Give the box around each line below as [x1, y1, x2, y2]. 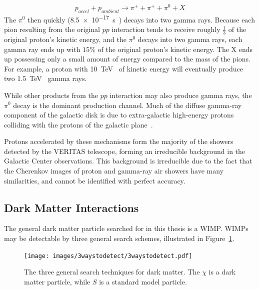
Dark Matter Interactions [4, 199, 139, 215]
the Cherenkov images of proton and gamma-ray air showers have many [4, 165, 224, 176]
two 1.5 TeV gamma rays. [4, 73, 87, 83]
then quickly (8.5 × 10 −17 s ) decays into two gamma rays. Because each [27, 12, 255, 24]
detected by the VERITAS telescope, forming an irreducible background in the [4, 145, 245, 156]
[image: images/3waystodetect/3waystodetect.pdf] [24, 252, 192, 259]
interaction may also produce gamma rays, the [109, 89, 252, 100]
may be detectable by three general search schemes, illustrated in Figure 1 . [4, 233, 234, 243]
